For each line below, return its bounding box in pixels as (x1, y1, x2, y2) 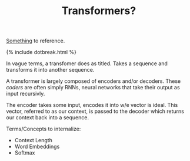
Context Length (14, 137, 53, 144)
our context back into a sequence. (6, 114, 89, 121)
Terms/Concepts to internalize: (6, 125, 81, 133)
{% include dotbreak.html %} (6, 49, 76, 56)
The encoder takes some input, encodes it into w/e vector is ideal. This (6, 102, 178, 109)
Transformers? (61, 4, 136, 18)
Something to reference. (6, 37, 65, 45)
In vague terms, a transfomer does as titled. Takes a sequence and (6, 60, 168, 67)
